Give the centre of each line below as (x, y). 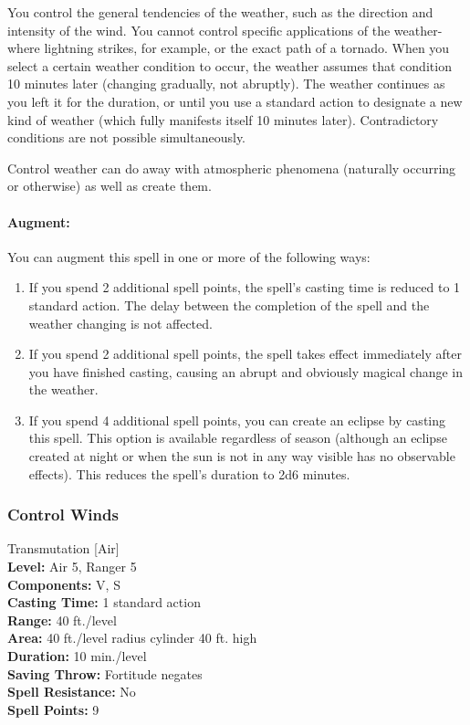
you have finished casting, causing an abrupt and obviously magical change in (246, 371)
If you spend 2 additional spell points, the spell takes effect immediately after (245, 354)
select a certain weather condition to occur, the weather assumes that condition (230, 65)
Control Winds (63, 515)
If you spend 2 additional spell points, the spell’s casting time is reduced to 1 (245, 287)
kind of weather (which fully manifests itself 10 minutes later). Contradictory (223, 119)
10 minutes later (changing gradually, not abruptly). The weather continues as (226, 84)
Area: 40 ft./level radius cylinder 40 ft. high (132, 638)
